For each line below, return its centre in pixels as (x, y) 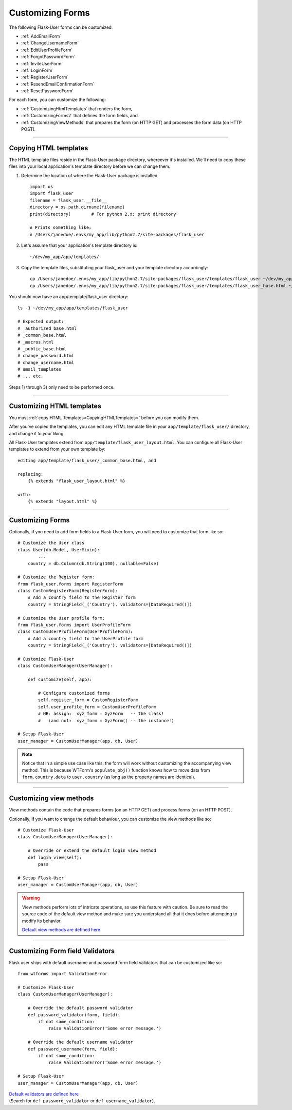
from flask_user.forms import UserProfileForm (74, 625)
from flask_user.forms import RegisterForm (70, 584)
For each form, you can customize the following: (57, 100)
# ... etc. (31, 376)
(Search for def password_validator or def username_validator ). (82, 1101)
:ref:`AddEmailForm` (41, 36)
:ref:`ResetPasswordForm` (47, 91)
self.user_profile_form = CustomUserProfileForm (97, 707)
